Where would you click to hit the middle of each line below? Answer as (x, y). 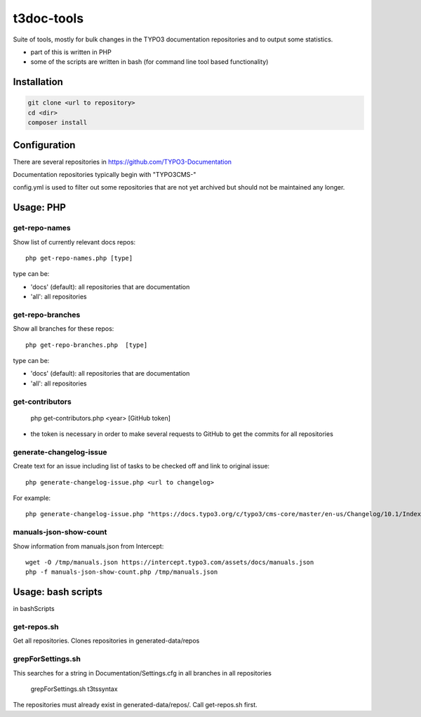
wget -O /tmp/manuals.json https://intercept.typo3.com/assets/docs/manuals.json (170, 562)
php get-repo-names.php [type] (79, 258)
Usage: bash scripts (58, 592)
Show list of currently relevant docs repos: (74, 242)
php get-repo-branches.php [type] (87, 345)
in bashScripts (34, 609)
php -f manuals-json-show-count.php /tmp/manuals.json (122, 572)
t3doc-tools (48, 18)
